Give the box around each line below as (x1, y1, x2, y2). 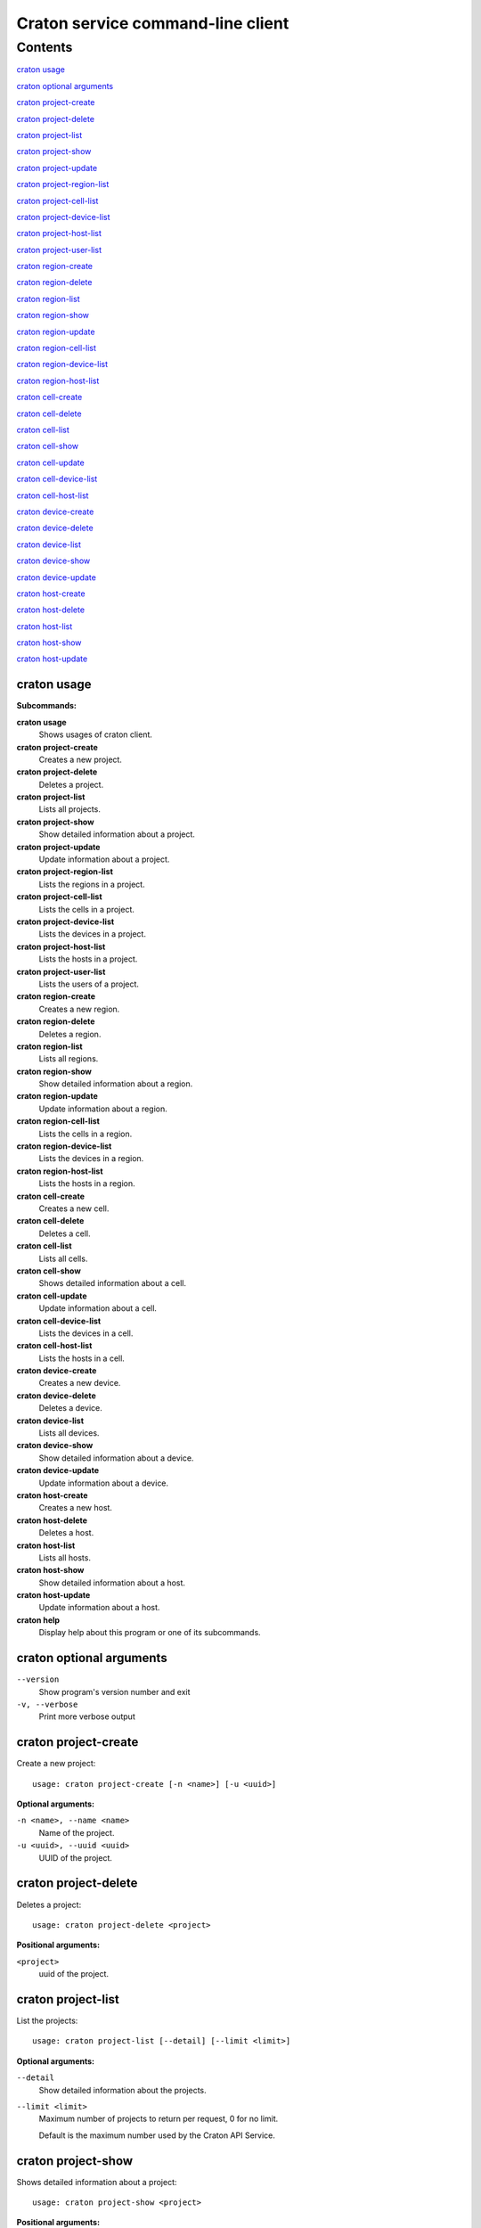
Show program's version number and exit (38, 1686, 191, 1697)
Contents (16, 39, 73, 55)
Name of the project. (38, 1827, 115, 1838)
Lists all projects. (38, 804, 102, 815)
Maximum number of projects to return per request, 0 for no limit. (38, 2113, 279, 2125)
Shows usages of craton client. (38, 729, 153, 740)
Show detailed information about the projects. (38, 2085, 207, 2095)
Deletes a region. (38, 1028, 102, 1039)
